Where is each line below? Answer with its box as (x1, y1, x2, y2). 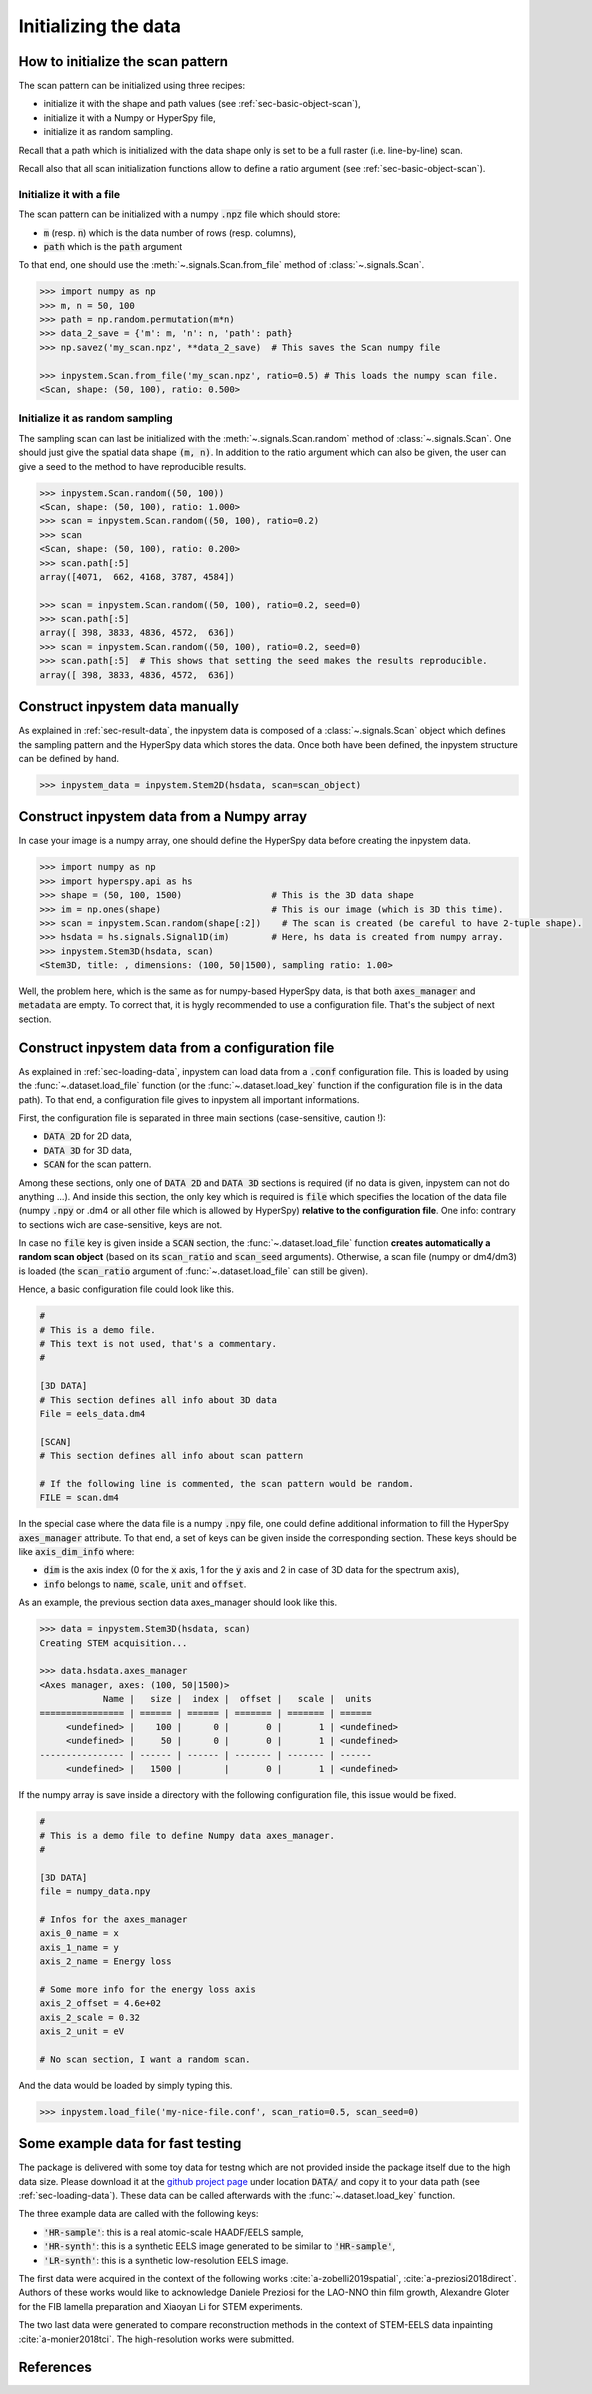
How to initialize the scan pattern (18, 53, 229, 70)
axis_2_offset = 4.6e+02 (39, 1998, 162, 2009)
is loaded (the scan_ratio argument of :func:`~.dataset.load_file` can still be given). (18, 1265, 369, 1277)
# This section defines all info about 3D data (39, 1394, 277, 1405)
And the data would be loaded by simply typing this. (18, 2079, 233, 2091)
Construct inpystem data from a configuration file (18, 1039, 335, 1056)
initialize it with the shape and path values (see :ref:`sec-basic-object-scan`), (43, 98, 361, 110)
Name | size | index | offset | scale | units (102, 1693, 372, 1705)
